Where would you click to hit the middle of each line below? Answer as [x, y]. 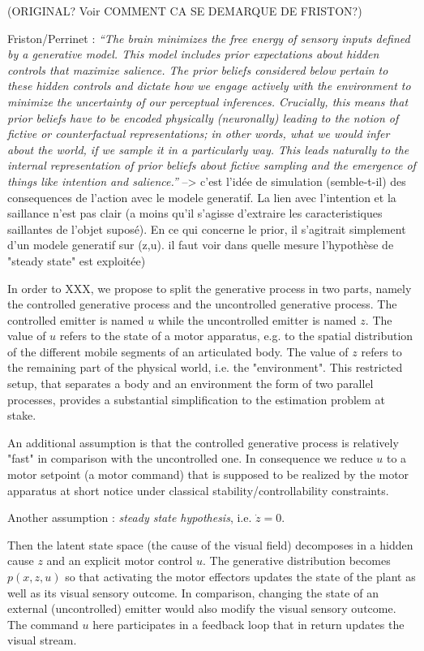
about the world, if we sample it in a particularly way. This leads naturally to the [208, 149]
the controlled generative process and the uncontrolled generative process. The [202, 304]
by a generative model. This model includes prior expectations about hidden [193, 54]
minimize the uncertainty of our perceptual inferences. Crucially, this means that [208, 101]
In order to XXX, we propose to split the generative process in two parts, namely [210, 288]
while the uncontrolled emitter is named [257, 319]
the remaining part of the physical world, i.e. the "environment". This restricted [205, 367]
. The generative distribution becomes [297, 560]
